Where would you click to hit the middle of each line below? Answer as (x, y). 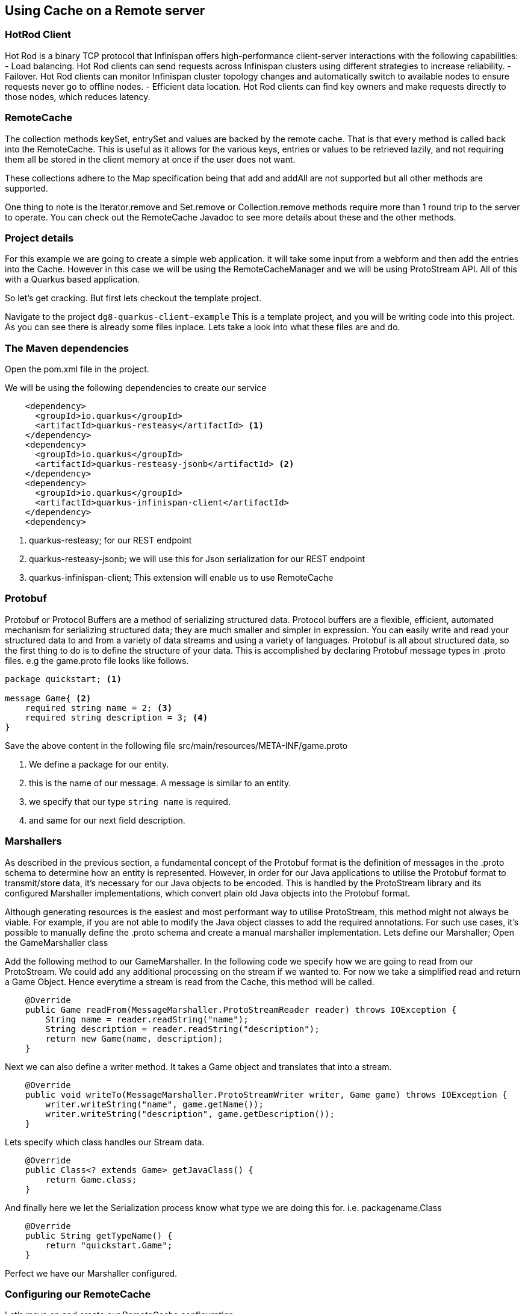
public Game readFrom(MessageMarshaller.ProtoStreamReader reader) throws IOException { (241, 1009)
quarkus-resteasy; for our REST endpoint (110, 540)
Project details (39, 238)
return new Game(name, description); (134, 1038)
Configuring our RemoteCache (78, 1294)
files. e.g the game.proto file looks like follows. (97, 660)
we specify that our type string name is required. (130, 801)
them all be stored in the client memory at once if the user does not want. (150, 159)
